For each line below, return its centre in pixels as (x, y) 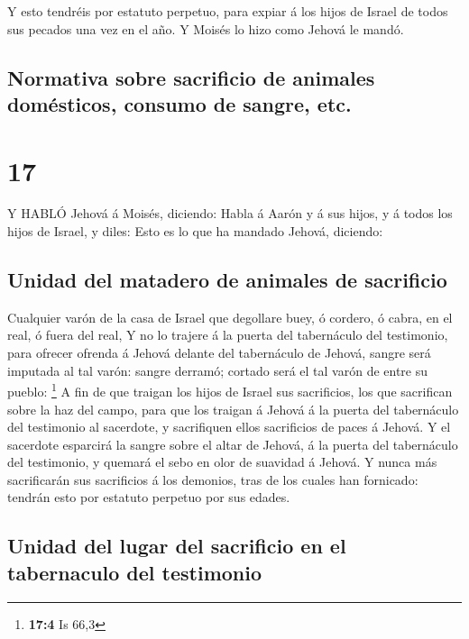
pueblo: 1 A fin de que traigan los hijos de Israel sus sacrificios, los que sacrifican (230, 390)
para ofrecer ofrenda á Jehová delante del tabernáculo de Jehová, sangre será (219, 353)
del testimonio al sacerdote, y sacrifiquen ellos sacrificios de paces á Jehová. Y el (229, 427)
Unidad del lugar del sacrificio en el (177, 546)
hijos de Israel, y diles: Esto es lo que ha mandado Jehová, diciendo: (195, 231)
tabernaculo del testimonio (135, 572)
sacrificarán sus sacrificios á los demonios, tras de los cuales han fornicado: (213, 479)
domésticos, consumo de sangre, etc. (179, 103)
